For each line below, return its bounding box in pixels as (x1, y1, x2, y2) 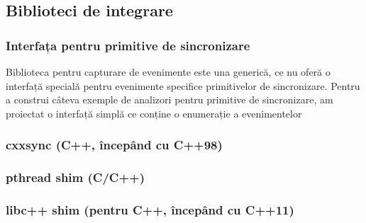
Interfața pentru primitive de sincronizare (6, 36, 250, 54)
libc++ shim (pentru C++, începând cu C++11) (6, 200, 294, 218)
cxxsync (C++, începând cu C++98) (6, 136, 223, 154)
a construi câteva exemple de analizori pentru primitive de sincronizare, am (6, 92, 333, 107)
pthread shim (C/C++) (6, 168, 145, 186)
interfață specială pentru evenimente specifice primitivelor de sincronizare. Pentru (6, 78, 360, 93)
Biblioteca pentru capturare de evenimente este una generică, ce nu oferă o (6, 64, 331, 79)
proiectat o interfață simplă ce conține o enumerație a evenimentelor (6, 105, 302, 120)
